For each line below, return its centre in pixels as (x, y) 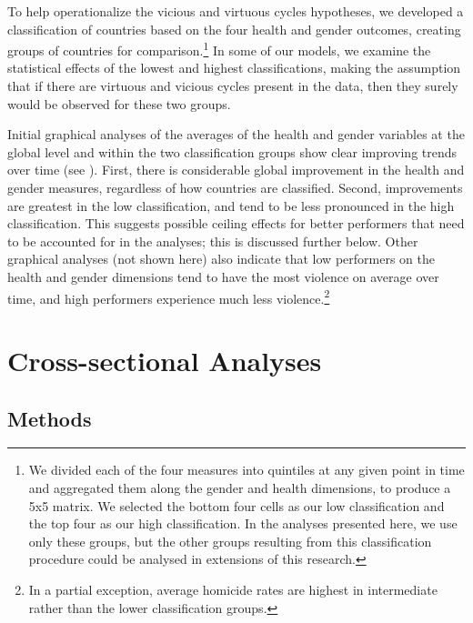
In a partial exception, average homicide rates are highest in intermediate (233, 589)
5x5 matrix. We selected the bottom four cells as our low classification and (236, 505)
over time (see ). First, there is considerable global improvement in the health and (236, 170)
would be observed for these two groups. (119, 103)
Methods (50, 418)
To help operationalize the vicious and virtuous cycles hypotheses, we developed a (236, 11)
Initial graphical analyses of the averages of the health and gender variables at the (236, 134)
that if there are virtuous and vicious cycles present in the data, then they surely (233, 86)
